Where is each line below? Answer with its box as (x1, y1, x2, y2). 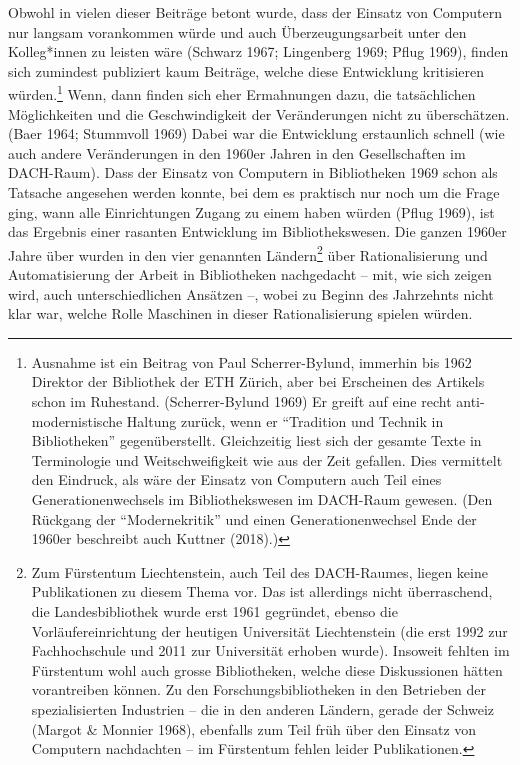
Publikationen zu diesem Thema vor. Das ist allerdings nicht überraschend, (31, 581, 493, 602)
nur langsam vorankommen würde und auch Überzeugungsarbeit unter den (8, 21, 467, 42)
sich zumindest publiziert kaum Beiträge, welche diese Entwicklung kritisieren (8, 60, 485, 81)
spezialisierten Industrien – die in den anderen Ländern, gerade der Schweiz (31, 698, 495, 719)
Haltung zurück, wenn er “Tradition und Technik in (126, 410, 444, 431)
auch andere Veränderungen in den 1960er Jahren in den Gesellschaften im (8, 142, 466, 163)
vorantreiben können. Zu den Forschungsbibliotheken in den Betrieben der (31, 679, 487, 700)
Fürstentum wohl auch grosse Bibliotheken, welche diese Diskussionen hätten (31, 659, 503, 680)
